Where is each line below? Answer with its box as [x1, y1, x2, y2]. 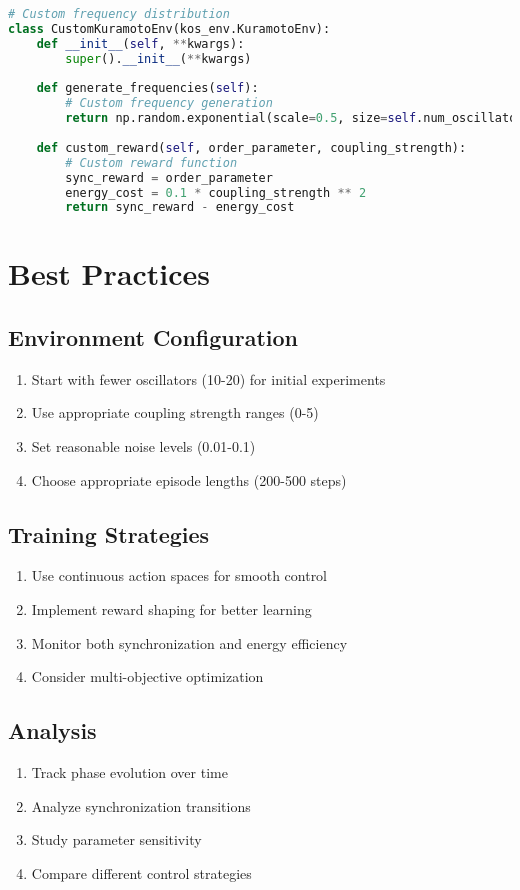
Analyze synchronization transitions [31, 795, 251, 816]
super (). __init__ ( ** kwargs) [65, 51, 252, 66]
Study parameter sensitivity [31, 829, 202, 850]
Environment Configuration [8, 322, 299, 353]
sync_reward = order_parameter [65, 170, 273, 185]
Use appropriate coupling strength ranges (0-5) [31, 402, 319, 423]
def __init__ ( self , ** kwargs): [36, 36, 245, 51]
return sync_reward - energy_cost [65, 200, 295, 215]
